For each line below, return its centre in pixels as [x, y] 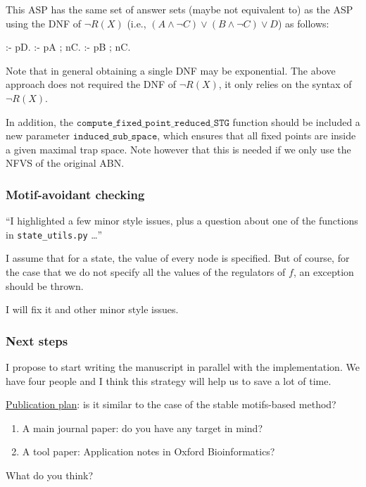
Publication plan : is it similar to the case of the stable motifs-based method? [171, 404]
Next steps [37, 340]
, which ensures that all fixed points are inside [257, 135]
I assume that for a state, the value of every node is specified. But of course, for [178, 258]
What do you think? [50, 475]
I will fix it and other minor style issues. [92, 309]
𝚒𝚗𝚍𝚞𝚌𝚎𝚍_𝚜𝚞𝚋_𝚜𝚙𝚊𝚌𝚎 [115, 137]
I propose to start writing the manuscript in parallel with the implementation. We [183, 367]
